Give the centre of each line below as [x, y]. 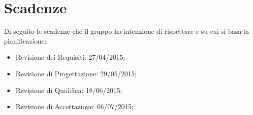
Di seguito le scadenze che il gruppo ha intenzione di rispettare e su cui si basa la [127, 31]
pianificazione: [25, 40]
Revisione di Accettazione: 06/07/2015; [75, 106]
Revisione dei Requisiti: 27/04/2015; [70, 57]
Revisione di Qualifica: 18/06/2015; [69, 90]
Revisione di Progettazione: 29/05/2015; [76, 73]
